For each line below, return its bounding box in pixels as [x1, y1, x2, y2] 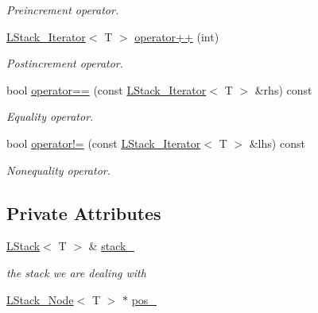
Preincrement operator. [6, 2, 119, 17]
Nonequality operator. [6, 161, 111, 178]
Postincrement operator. [6, 55, 124, 71]
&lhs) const [249, 134, 305, 151]
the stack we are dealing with [6, 264, 146, 280]
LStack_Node [6, 291, 74, 307]
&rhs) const [254, 81, 312, 98]
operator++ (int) [134, 28, 219, 44]
